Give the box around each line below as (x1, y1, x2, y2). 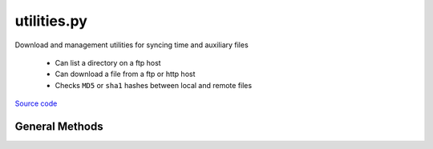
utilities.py (14, 12, 88, 30)
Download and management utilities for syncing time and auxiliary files (14, 40, 249, 50)
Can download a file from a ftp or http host (55, 69, 196, 79)
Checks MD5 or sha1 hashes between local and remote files (55, 80, 253, 90)
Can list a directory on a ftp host (55, 58, 161, 67)
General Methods (14, 119, 103, 133)
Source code (14, 99, 58, 108)
